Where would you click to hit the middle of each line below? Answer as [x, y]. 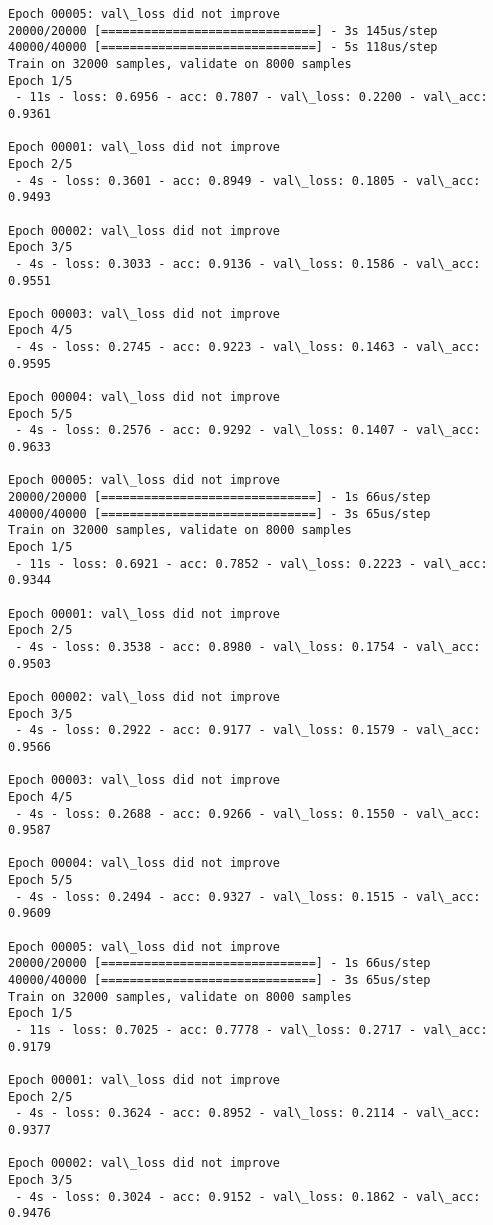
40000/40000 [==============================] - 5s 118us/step [223, 47]
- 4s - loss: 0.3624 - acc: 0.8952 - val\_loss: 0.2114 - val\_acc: [248, 1113]
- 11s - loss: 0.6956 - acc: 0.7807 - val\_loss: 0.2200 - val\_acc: [251, 97]
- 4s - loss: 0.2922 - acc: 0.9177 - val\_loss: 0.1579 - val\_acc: [248, 730]
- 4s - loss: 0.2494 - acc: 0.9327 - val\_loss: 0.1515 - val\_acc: [248, 896]
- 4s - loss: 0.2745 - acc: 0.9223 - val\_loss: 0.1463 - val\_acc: [248, 347]
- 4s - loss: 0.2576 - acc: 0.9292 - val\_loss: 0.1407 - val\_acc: [248, 430]
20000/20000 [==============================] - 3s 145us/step [223, 30]
